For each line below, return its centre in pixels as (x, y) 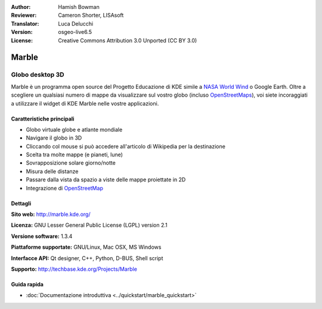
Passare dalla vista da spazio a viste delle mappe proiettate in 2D (106, 180)
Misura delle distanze (52, 171)
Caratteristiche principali (43, 119)
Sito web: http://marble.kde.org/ (51, 214)
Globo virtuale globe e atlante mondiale (74, 129)
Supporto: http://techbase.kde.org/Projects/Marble (74, 269)
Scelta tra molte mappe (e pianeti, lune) (75, 154)
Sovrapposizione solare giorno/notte (71, 163)
